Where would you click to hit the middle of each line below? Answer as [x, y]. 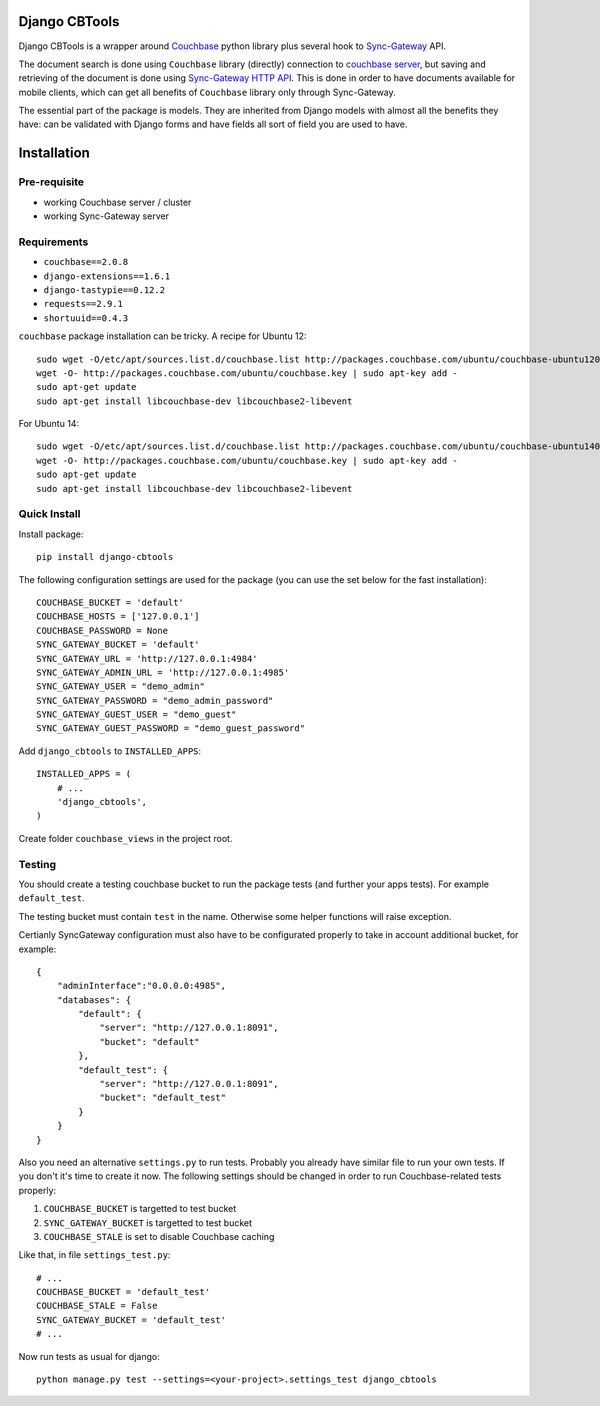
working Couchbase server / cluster [117, 202]
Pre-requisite [51, 182]
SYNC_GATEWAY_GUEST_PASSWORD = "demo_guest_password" [170, 728]
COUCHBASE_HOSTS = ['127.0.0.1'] [118, 616]
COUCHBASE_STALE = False [97, 1306]
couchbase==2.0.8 [86, 262]
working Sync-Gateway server [106, 216]
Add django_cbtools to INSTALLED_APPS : [110, 751]
